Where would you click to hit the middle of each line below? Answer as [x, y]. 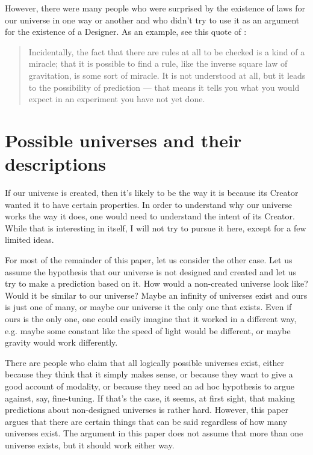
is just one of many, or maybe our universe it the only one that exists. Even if [148, 307]
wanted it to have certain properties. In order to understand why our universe [148, 204]
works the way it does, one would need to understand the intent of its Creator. [150, 216]
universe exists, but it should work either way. [90, 444]
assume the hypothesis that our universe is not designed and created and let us [151, 271]
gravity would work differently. [61, 342]
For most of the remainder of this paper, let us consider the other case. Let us [149, 260]
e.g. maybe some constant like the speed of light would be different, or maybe [148, 330]
